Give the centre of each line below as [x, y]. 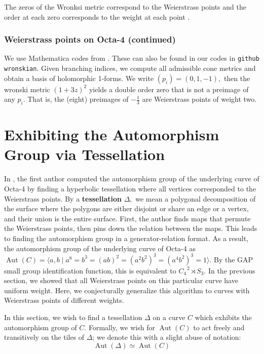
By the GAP [233, 259]
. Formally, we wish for [120, 327]
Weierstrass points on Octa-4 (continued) [90, 39]
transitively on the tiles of [44, 337]
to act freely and [219, 327]
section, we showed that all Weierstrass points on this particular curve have [121, 280]
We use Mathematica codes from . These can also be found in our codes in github [132, 58]
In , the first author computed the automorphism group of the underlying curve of [132, 179]
